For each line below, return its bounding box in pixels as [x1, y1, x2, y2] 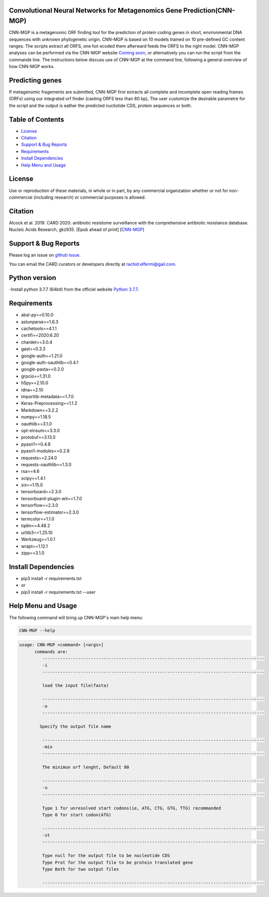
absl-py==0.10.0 [21, 312, 53, 318]
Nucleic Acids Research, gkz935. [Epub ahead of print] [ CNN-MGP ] [9, 226, 145, 233]
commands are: [34, 649, 68, 655]
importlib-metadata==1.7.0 [21, 394, 74, 399]
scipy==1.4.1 [21, 475, 46, 481]
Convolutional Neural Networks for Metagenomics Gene [9, 6, 182, 15]
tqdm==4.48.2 [21, 523, 50, 529]
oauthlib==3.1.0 [21, 421, 52, 427]
